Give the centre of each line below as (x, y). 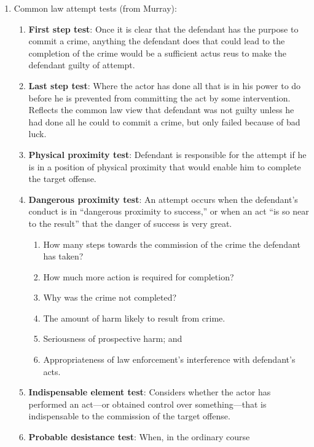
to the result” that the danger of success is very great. (130, 223)
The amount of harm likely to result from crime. (134, 318)
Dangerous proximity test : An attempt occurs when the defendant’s (163, 199)
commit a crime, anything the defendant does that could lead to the (157, 41)
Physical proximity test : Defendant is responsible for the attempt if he (167, 154)
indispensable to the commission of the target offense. (129, 416)
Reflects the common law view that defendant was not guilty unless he (161, 110)
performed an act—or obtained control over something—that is (147, 404)
